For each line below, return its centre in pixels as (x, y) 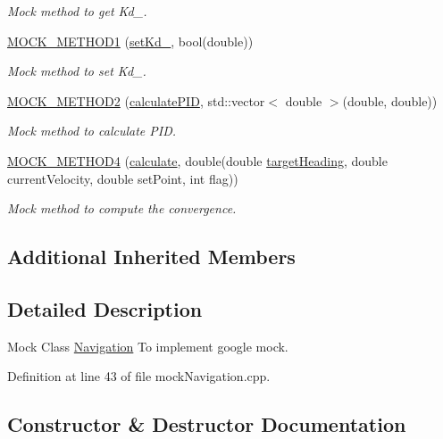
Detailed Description (105, 308)
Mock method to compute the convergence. (122, 208)
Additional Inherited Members (151, 257)
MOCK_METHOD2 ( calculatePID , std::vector (136, 100)
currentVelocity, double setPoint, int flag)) (123, 178)
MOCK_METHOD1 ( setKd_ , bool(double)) (130, 41)
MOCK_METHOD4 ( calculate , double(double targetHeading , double (197, 160)
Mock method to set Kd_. (77, 71)
